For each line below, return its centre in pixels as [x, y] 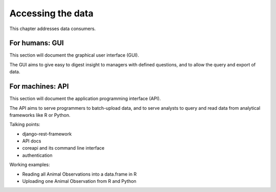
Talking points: [25, 125]
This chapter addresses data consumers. [53, 29]
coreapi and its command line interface [63, 148]
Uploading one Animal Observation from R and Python [79, 181]
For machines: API [39, 87]
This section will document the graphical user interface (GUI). [74, 55]
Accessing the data [52, 13]
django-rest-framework [47, 134]
